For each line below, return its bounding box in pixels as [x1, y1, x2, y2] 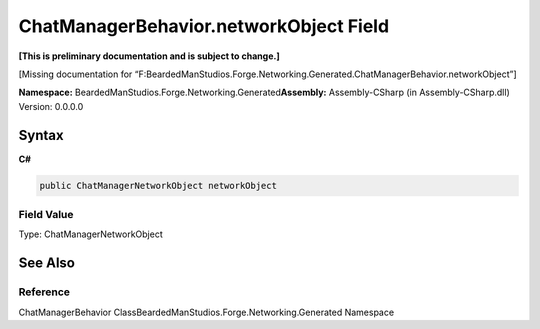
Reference [18, 285, 70, 299]
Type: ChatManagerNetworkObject [18, 228, 164, 240]
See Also [18, 255, 75, 272]
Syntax [18, 126, 64, 144]
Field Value [18, 207, 74, 221]
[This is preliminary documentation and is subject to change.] [18, 50, 280, 62]
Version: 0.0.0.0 [18, 100, 84, 112]
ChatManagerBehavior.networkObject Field [18, 15, 390, 37]
